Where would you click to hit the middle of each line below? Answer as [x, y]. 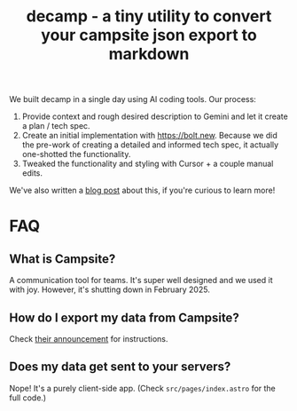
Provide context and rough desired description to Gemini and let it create [155, 116]
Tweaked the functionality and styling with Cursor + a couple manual [148, 164]
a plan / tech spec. [56, 126]
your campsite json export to [149, 35]
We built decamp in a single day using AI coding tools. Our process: [133, 99]
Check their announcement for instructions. [89, 339]
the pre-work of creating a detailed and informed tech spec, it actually [150, 145]
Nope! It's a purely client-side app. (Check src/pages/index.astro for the [143, 388]
